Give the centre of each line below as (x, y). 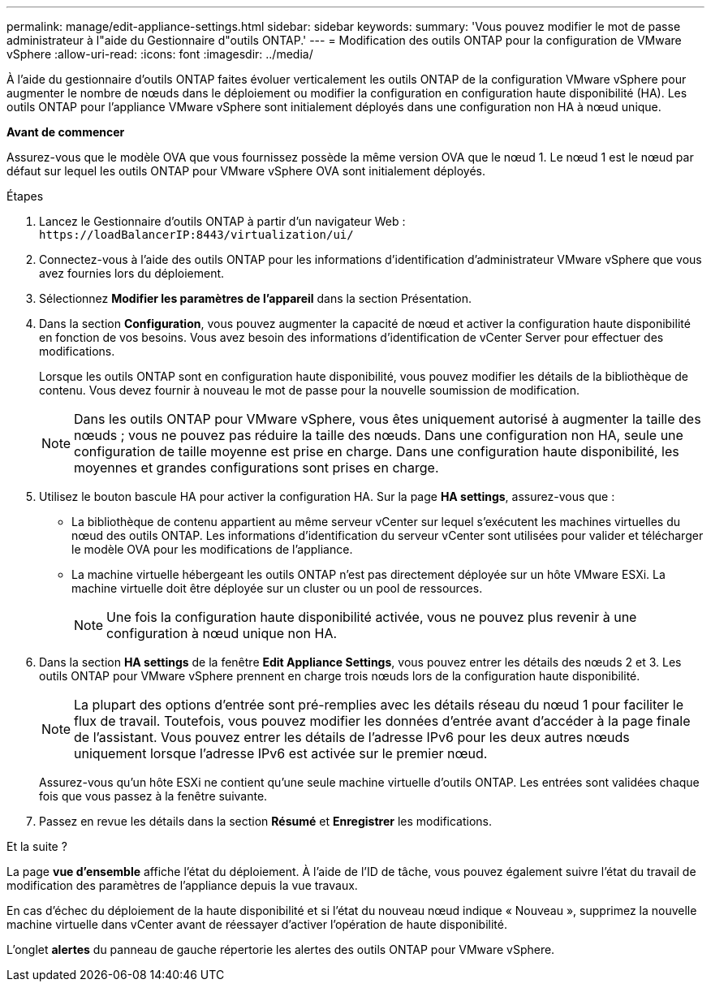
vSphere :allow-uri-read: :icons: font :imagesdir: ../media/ (160, 54)
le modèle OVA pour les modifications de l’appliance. (212, 549)
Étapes (25, 196)
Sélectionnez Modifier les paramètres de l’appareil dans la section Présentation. (256, 298)
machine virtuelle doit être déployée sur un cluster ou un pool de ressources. (277, 588)
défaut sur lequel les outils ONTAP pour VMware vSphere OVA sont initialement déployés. (246, 171)
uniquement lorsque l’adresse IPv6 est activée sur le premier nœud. (281, 753)
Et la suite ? (37, 846)
